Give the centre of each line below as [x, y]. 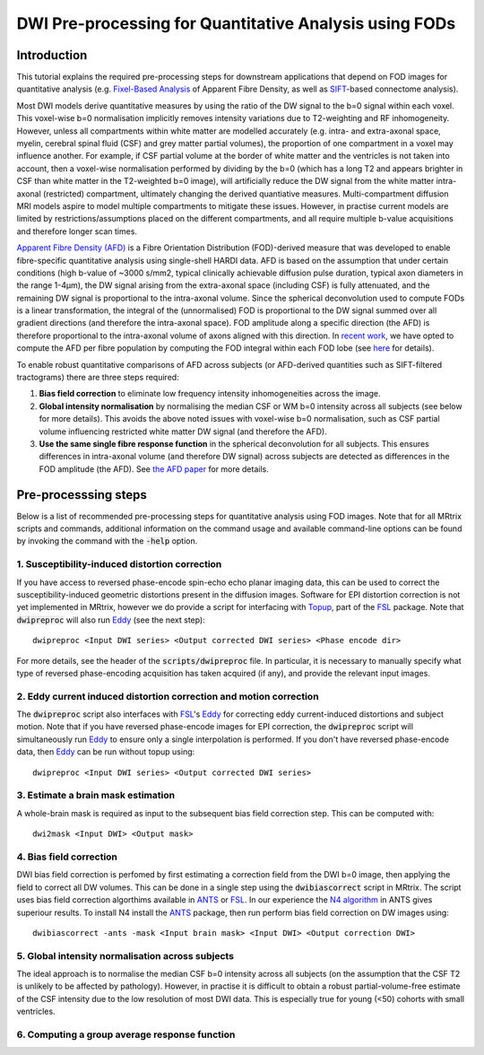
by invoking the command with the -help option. [107, 541]
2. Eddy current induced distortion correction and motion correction [168, 696]
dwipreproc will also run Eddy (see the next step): [111, 620]
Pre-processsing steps [82, 495]
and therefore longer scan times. [77, 231]
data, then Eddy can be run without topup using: [106, 752]
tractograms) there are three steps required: [98, 378]
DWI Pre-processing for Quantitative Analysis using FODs [236, 23]
